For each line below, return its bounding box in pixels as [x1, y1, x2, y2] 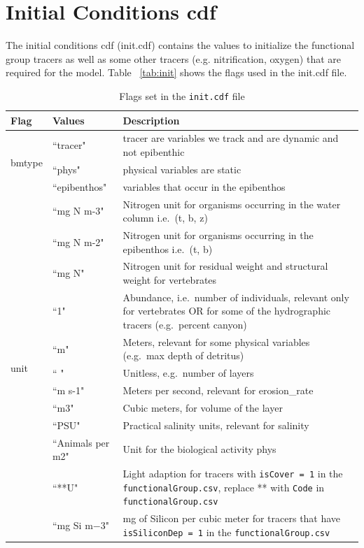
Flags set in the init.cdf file [119, 88, 245, 103]
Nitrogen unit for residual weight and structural [122, 259, 328, 273]
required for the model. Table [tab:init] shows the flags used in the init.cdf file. [6, 65, 347, 80]
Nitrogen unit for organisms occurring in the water [122, 196, 341, 211]
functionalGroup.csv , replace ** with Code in [122, 480, 325, 494]
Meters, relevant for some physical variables [122, 334, 310, 349]
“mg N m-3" [52, 203, 104, 218]
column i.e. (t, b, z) [122, 210, 208, 225]
